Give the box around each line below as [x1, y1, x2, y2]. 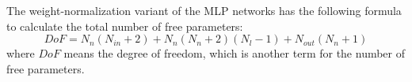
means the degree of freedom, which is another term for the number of [63, 45, 406, 61]
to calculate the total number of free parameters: [6, 17, 243, 34]
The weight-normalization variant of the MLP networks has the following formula [6, 2, 402, 18]
